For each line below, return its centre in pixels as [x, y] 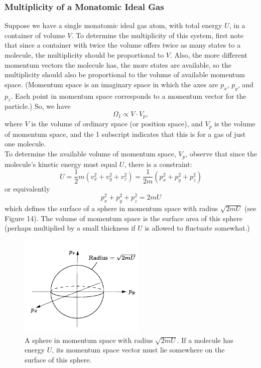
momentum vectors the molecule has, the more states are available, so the [118, 64]
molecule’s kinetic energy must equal [61, 164]
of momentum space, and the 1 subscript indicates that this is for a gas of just [125, 134]
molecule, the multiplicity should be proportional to [84, 55]
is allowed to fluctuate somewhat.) [197, 228]
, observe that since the [221, 154]
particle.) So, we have [38, 106]
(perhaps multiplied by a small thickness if [70, 228]
